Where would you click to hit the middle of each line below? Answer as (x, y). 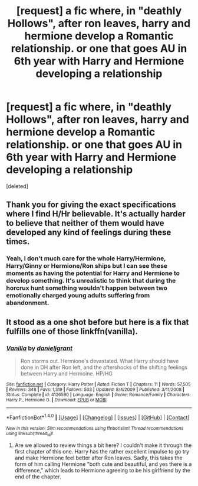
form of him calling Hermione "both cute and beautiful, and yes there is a (103, 464)
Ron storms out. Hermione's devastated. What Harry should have (100, 361)
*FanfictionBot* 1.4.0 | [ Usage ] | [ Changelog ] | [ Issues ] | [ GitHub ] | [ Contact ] (98, 417)
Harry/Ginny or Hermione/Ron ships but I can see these (87, 266)
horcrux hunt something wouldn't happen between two (87, 288)
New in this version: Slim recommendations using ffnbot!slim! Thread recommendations (95, 428)
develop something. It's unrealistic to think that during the (91, 281)
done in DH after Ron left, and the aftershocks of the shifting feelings (104, 367)
